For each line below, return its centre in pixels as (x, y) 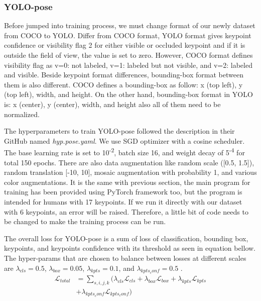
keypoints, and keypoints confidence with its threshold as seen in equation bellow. (130, 248)
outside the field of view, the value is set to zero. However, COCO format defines (128, 55)
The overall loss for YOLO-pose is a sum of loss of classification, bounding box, (126, 238)
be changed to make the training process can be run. (85, 221)
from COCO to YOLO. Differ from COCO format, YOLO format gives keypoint (128, 35)
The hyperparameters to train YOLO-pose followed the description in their (119, 131)
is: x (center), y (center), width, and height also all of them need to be (112, 104)
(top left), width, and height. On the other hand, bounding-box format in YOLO (128, 94)
